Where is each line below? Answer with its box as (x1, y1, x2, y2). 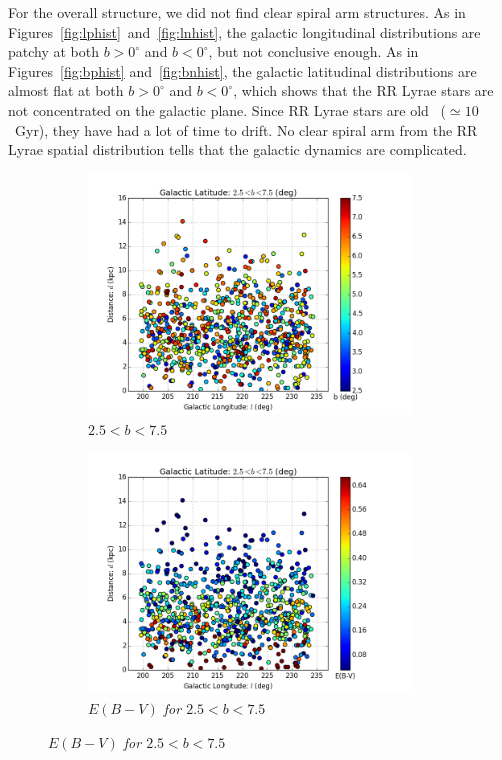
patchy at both (8, 41, 100, 62)
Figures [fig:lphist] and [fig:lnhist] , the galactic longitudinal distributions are (8, 21, 481, 42)
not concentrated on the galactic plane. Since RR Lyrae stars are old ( (8, 99, 446, 120)
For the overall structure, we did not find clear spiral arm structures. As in (8, 2, 466, 22)
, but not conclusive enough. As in (208, 41, 419, 62)
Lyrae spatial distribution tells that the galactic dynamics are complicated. (8, 139, 467, 160)
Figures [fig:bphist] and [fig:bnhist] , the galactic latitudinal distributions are (8, 60, 477, 81)
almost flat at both (8, 80, 124, 101)
